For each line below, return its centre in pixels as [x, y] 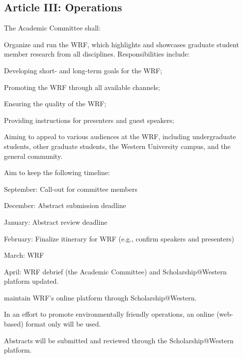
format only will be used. [63, 324]
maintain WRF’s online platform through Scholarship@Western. [100, 297]
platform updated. [31, 281]
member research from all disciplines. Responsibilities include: [97, 54]
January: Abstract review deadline [56, 222]
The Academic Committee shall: [52, 28]
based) [14, 324]
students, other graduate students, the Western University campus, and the [117, 146]
